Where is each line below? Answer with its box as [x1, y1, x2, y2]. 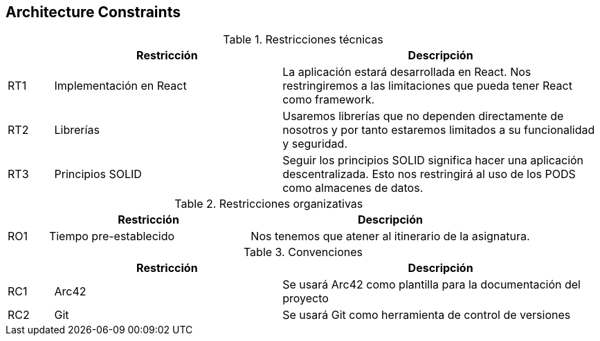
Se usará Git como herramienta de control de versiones [282, 308, 571, 322]
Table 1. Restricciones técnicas [223, 32, 383, 47]
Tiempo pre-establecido [48, 229, 175, 244]
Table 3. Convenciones [243, 245, 363, 260]
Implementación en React [54, 79, 187, 93]
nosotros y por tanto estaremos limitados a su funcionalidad [282, 123, 595, 137]
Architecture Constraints [6, 3, 181, 21]
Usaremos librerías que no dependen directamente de [282, 109, 564, 124]
